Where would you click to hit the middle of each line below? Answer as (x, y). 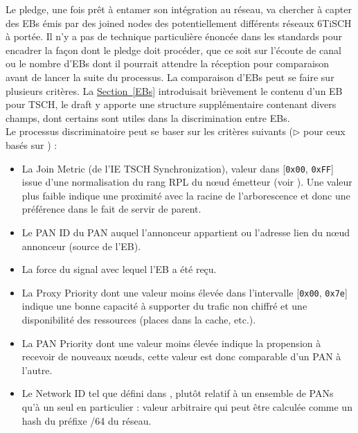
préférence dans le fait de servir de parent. (111, 209)
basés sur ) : (32, 144)
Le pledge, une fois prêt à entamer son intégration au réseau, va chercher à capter (179, 9)
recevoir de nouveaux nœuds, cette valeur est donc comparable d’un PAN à (181, 356)
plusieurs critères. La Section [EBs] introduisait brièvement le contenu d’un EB (174, 90)
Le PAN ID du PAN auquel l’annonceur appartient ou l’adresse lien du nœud (186, 232)
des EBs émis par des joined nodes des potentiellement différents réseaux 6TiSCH (179, 23)
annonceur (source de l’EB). (81, 246)
